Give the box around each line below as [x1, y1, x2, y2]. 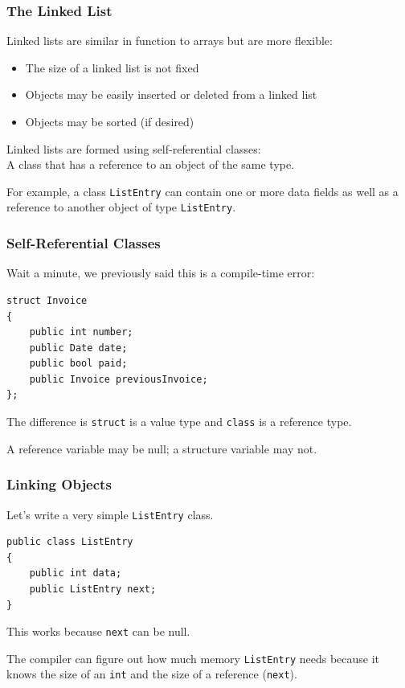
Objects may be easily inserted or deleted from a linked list [25, 86, 317, 103]
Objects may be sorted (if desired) [25, 113, 194, 129]
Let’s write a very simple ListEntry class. [6, 506, 214, 522]
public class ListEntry [6, 536, 133, 548]
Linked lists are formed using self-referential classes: [6, 140, 261, 157]
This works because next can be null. [6, 623, 190, 640]
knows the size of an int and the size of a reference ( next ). [6, 665, 297, 682]
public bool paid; [29, 358, 128, 370]
